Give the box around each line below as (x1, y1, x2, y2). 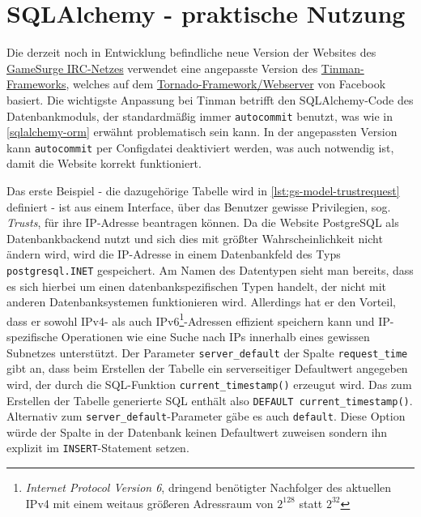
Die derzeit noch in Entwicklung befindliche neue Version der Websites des (6, 44, 376, 61)
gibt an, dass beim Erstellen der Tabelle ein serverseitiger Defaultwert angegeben (6, 360, 408, 377)
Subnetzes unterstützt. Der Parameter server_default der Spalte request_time (6, 344, 408, 361)
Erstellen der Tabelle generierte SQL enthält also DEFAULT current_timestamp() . (6, 391, 413, 408)
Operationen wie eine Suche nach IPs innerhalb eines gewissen (61, 328, 370, 345)
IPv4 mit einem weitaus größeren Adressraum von (25, 494, 274, 511)
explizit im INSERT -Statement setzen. (6, 439, 189, 456)
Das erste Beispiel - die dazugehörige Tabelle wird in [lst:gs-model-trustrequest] (6, 182, 400, 199)
